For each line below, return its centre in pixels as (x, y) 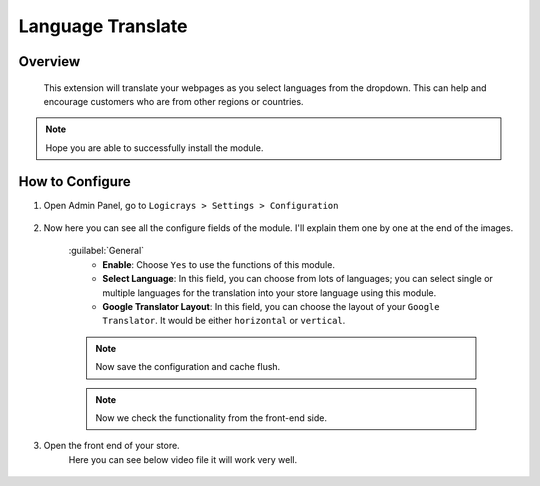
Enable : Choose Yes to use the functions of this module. (218, 264)
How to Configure (75, 181)
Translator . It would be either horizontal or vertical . (224, 321)
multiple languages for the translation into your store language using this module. (269, 292)
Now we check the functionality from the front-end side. (211, 417)
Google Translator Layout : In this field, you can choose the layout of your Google (271, 306)
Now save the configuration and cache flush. (188, 367)
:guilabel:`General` (106, 251)
